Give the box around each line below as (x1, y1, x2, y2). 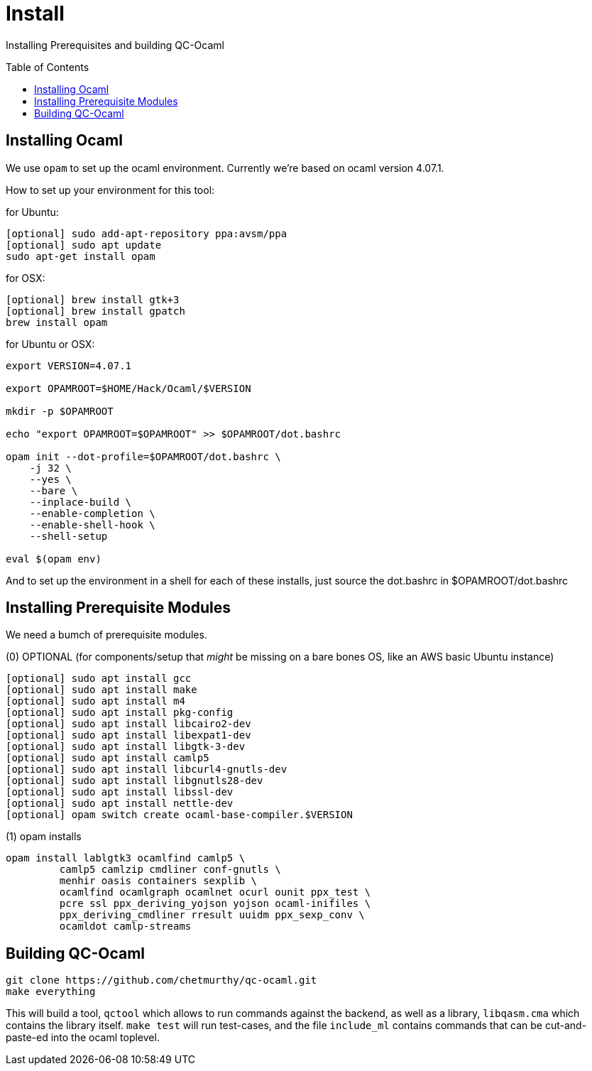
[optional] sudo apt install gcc (6, 673, 192, 685)
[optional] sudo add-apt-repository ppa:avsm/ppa (6, 227, 287, 239)
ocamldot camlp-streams (59, 920, 192, 933)
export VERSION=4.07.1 (6, 359, 132, 371)
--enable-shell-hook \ (29, 518, 155, 531)
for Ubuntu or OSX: (6, 337, 95, 350)
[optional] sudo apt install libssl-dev (6, 786, 234, 798)
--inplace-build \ (29, 496, 132, 508)
